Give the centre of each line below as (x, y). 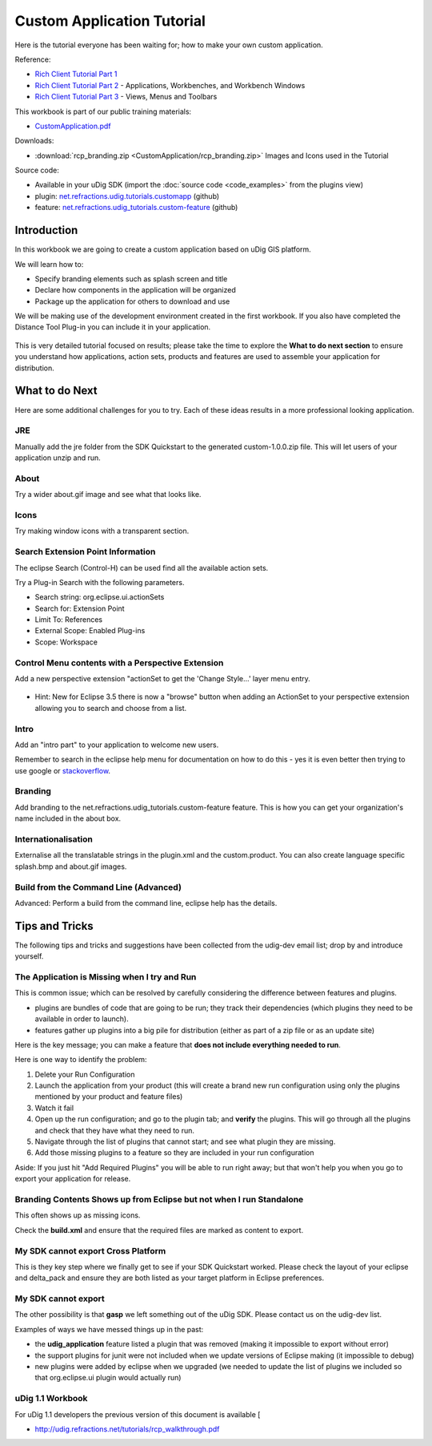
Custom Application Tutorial (110, 21)
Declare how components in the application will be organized (135, 290)
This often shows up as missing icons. (78, 1215)
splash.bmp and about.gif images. (71, 866)
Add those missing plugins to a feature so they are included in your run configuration (174, 1153)
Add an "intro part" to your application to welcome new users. (117, 745)
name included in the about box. (68, 818)
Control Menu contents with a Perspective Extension (119, 663)
